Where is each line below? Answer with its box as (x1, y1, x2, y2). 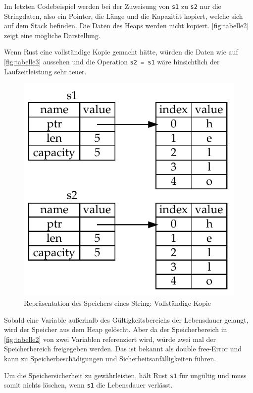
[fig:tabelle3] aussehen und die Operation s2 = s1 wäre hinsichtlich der (4, 56, 220, 67)
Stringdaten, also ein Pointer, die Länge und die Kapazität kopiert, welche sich (4, 10, 243, 21)
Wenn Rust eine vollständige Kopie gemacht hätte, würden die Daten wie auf (4, 47, 238, 57)
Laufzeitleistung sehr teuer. (4, 66, 87, 76)
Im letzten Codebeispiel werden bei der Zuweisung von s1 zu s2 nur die (4, 1, 221, 11)
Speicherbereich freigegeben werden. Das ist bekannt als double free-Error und (4, 343, 242, 354)
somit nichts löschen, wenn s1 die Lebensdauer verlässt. (4, 380, 173, 390)
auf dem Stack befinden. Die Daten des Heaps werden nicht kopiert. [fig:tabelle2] (4, 20, 249, 31)
